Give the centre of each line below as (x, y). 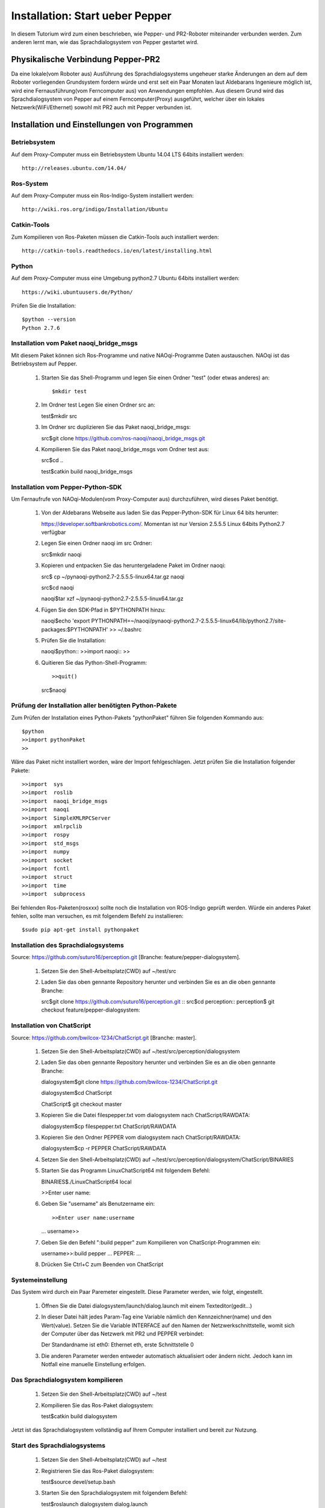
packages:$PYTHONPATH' (75, 629)
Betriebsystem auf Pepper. (44, 364)
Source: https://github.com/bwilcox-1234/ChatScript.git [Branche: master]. (104, 1038)
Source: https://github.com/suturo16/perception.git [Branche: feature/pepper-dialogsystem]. (126, 957)
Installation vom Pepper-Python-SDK (67, 487)
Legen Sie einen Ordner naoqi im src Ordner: (97, 543)
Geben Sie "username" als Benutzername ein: (98, 1204)
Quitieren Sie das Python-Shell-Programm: (94, 662)
